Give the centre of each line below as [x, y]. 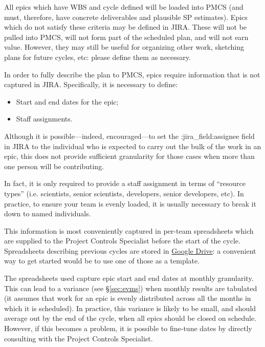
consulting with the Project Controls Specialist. [79, 338]
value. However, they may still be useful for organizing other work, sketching [124, 47]
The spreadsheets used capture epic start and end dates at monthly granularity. [129, 278]
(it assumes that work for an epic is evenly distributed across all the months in [128, 298]
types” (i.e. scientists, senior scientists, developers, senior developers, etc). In [124, 193]
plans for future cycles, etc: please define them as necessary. [97, 57]
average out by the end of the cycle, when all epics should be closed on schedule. [130, 318]
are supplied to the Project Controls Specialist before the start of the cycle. [122, 241]
